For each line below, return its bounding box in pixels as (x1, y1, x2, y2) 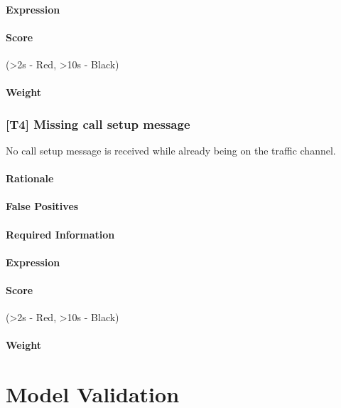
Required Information (6, 226, 115, 241)
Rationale (6, 171, 54, 186)
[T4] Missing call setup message (6, 115, 190, 132)
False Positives (6, 199, 79, 214)
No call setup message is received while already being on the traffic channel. (6, 142, 336, 157)
